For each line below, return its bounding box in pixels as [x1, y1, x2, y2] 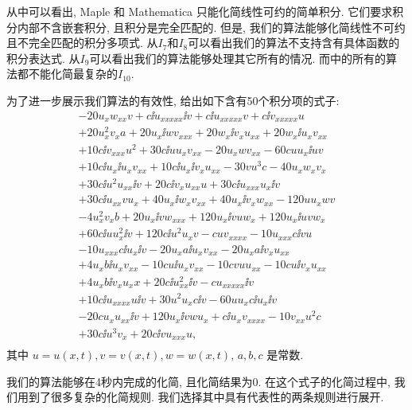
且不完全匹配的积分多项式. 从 [6, 34, 158, 51]
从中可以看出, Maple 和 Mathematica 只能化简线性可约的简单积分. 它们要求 [6, 3, 393, 19]
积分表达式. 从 [6, 49, 80, 66]
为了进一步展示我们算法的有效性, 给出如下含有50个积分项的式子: [6, 92, 340, 108]
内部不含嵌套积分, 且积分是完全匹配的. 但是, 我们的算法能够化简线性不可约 [17, 18, 406, 35]
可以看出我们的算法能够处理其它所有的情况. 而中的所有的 [89, 49, 386, 66]
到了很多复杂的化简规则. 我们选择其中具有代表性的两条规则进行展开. [28, 389, 384, 405]
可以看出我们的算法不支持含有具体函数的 [188, 34, 400, 51]
